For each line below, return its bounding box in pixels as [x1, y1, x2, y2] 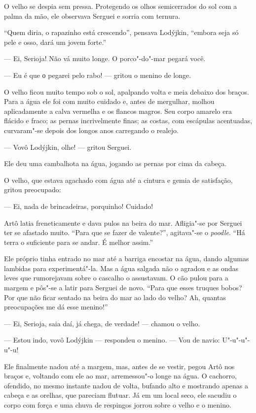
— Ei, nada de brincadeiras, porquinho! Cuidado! [4, 201, 153, 211]
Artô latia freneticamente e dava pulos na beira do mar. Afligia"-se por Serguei [4, 217, 242, 228]
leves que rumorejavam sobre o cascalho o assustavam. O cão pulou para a [4, 273, 228, 283]
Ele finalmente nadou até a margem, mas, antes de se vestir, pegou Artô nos [4, 361, 235, 371]
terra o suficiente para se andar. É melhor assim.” [4, 237, 153, 247]
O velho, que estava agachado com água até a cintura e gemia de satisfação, [4, 174, 233, 185]
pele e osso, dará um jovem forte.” [4, 36, 107, 47]
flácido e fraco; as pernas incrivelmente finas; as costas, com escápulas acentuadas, [4, 115, 253, 126]
